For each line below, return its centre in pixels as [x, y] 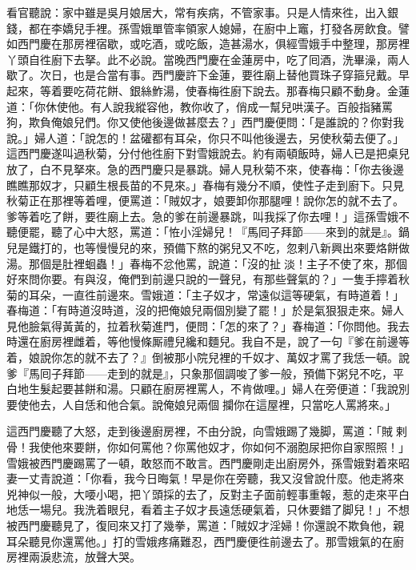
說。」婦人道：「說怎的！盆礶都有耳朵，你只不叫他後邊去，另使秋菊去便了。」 [205, 137]
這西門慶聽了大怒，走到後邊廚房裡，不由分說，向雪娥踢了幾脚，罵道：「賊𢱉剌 [207, 431]
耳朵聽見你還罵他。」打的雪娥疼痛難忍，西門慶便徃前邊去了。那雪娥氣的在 [200, 541]
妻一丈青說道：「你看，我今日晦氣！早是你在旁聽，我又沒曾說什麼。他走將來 [205, 478]
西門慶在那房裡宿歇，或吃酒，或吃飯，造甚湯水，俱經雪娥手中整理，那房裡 [213, 44]
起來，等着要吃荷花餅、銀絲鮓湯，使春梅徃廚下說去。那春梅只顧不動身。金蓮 [208, 90]
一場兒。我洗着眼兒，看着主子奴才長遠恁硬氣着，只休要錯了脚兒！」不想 [219, 510]
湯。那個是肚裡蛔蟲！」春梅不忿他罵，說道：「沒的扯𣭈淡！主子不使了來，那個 [207, 263]
